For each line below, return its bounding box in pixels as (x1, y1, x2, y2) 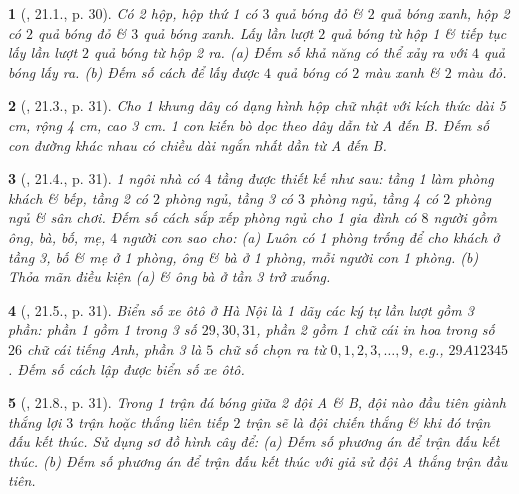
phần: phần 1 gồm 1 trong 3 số (8, 319, 197, 340)
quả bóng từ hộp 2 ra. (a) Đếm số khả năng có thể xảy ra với (94, 42, 467, 63)
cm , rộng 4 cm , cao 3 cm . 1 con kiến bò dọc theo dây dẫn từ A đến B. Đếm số (8, 114, 490, 135)
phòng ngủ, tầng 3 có (164, 187, 294, 208)
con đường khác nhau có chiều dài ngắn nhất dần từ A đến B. (8, 134, 387, 155)
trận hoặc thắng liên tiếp (78, 411, 229, 432)
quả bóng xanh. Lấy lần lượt (143, 22, 314, 43)
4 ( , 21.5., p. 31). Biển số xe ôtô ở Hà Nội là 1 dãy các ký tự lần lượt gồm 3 (8, 299, 474, 320)
